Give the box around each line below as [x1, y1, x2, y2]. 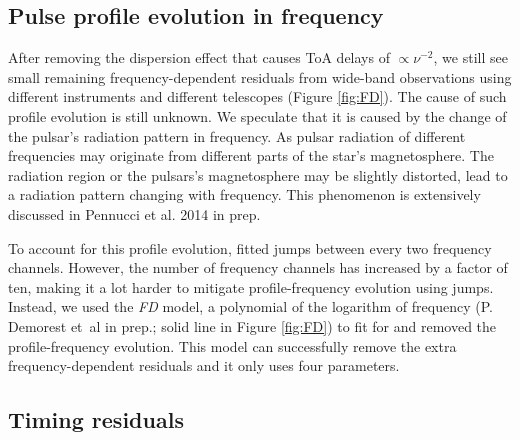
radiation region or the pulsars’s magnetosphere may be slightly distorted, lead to [8, 164, 508, 185]
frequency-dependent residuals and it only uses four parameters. [8, 355, 400, 376]
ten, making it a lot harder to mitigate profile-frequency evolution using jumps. [8, 276, 494, 297]
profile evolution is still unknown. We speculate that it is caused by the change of [8, 105, 507, 126]
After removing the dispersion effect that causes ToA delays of [8, 47, 390, 68]
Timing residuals [8, 404, 184, 435]
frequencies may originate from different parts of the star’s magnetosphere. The [8, 145, 494, 166]
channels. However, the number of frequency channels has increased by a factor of [8, 257, 508, 278]
